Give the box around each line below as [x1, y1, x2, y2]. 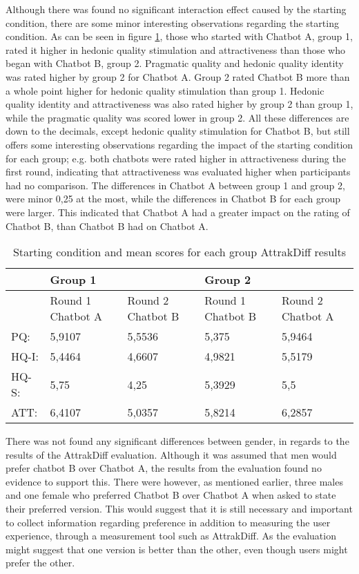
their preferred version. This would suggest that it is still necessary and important [6, 501, 353, 516]
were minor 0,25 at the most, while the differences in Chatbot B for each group [6, 191, 341, 206]
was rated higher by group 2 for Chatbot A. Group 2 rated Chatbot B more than [6, 69, 350, 84]
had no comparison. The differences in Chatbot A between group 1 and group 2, [6, 178, 345, 192]
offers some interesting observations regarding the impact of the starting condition [6, 137, 353, 151]
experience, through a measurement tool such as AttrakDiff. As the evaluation [6, 528, 336, 543]
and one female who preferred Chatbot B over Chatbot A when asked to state [6, 488, 336, 502]
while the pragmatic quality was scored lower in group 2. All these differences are [6, 110, 349, 124]
